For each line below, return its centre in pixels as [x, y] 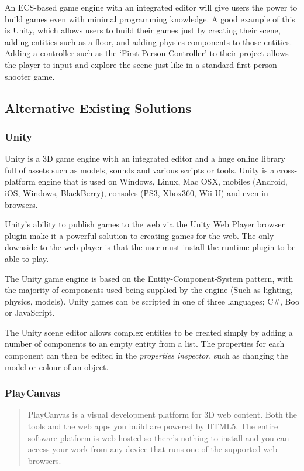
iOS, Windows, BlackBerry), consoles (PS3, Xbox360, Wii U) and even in [137, 192]
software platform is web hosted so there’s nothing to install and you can [158, 437]
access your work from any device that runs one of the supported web [153, 449]
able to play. [27, 258]
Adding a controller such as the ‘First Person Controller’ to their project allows [147, 53]
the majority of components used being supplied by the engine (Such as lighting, [149, 290]
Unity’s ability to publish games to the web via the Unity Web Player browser [145, 224]
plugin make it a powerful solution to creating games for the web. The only [139, 235]
